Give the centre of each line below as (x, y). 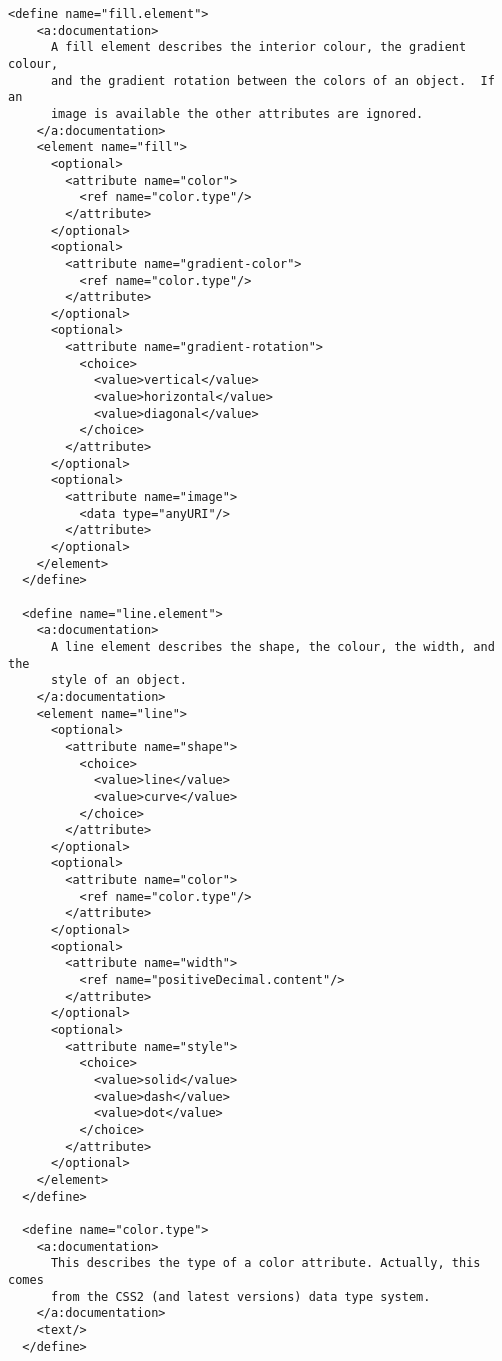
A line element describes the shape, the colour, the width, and (272, 646)
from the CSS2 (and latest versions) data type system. (240, 1296)
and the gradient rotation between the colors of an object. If (272, 80)
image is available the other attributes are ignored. (237, 113)
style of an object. (118, 680)
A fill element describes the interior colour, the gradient (258, 47)
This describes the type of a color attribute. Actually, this (265, 1263)
